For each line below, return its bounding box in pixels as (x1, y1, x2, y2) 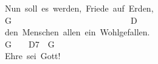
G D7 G (5, 37, 55, 50)
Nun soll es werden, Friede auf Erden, (5, 2, 154, 14)
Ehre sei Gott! (5, 49, 61, 62)
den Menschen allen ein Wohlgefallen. (5, 26, 150, 38)
